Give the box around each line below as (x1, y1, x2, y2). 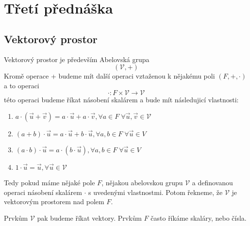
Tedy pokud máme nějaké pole (4, 177, 95, 187)
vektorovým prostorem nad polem (4, 196, 104, 207)
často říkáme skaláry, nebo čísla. (150, 212, 247, 223)
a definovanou (192, 177, 233, 187)
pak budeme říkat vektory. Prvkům (37, 212, 142, 223)
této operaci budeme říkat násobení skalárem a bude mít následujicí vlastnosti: (4, 95, 239, 105)
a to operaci (4, 80, 39, 90)
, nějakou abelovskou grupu (101, 177, 183, 187)
